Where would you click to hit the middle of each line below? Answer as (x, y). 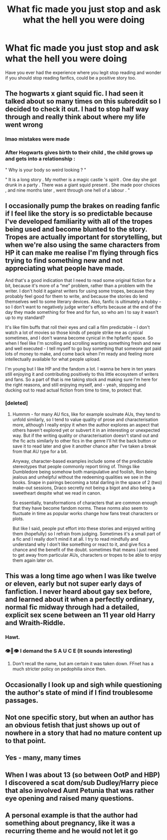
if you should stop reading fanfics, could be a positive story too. (71, 78)
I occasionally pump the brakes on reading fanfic (83, 205)
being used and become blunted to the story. (76, 229)
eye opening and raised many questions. (70, 798)
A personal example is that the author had (72, 815)
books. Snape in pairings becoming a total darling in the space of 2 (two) (87, 482)
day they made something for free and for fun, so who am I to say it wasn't (82, 312)
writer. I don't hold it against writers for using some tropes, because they (80, 291)
